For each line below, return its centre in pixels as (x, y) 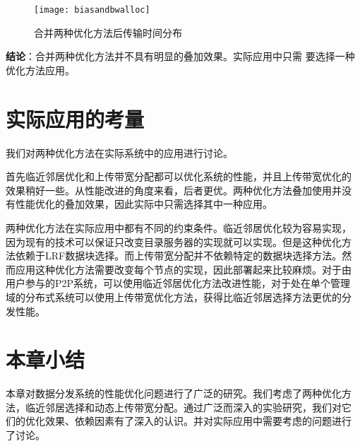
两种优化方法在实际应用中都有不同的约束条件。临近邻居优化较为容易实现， (179, 227)
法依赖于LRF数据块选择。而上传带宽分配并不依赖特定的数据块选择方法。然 (179, 256)
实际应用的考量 (75, 118)
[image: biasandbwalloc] (92, 10)
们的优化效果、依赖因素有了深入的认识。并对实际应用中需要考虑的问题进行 (179, 421)
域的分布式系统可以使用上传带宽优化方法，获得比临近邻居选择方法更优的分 (179, 297)
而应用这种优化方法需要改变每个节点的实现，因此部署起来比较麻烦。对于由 (179, 269)
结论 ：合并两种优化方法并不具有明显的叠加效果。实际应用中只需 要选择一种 (180, 56)
